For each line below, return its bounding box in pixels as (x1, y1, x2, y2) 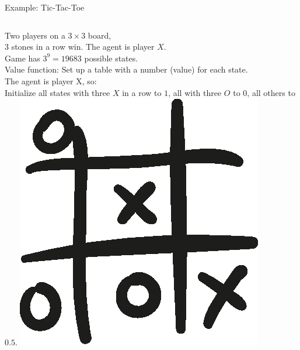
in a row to (122, 86, 162, 98)
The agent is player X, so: (5, 74, 97, 87)
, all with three (168, 86, 222, 98)
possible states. (84, 52, 138, 64)
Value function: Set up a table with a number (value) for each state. (5, 63, 248, 76)
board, (88, 29, 111, 41)
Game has (5, 52, 40, 64)
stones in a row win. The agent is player (11, 40, 155, 53)
